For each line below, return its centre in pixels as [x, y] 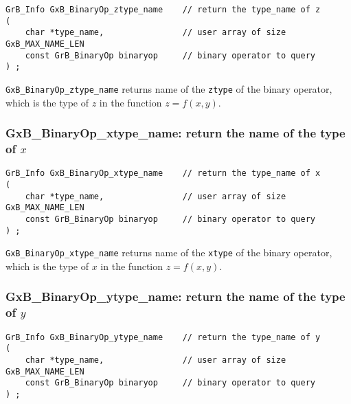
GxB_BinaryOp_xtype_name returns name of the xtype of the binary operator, [169, 252]
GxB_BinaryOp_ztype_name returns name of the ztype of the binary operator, [169, 88]
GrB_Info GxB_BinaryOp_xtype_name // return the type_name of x [163, 173]
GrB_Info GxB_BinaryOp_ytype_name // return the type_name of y [163, 337]
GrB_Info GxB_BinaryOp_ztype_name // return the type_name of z [163, 10]
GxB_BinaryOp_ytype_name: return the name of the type [175, 296]
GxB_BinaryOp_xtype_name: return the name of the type [175, 133]
